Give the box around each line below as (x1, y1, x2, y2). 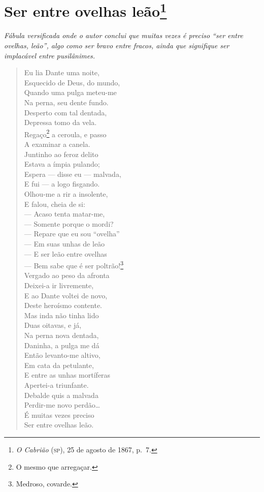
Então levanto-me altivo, (24, 350, 101, 360)
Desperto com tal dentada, (24, 107, 107, 117)
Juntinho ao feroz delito (24, 148, 98, 159)
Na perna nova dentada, (24, 329, 99, 340)
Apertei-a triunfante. (24, 379, 89, 390)
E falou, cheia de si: (24, 198, 85, 209)
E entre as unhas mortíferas (24, 370, 111, 380)
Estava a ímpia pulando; (24, 159, 100, 169)
